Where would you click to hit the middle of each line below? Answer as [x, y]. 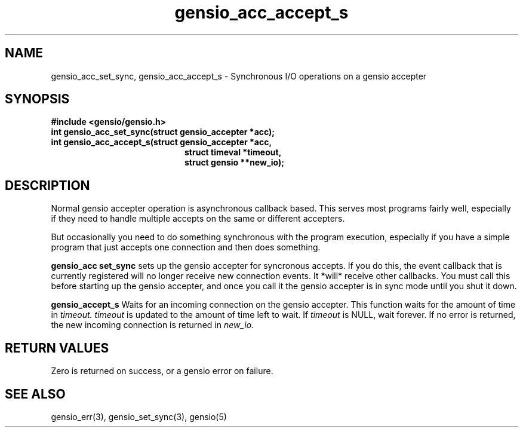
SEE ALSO [35, 394]
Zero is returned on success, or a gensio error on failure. [162, 371]
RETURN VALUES [57, 348]
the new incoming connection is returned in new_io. [153, 325]
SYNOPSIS [37, 99]
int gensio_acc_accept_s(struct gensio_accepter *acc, [161, 142]
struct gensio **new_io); [235, 163]
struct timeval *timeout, [233, 152]
